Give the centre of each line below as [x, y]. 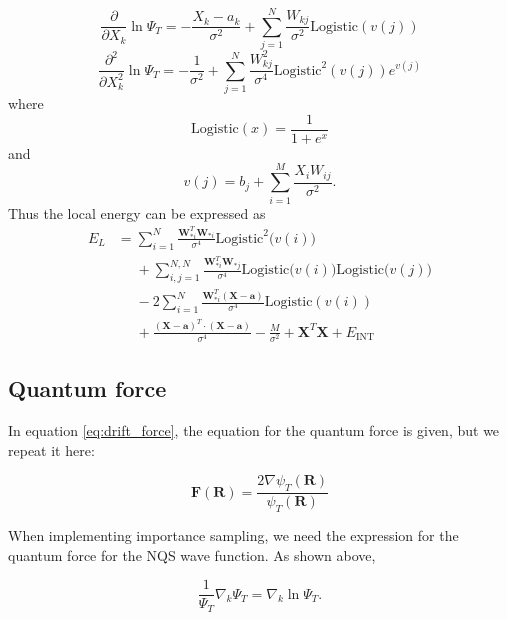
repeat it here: [51, 449]
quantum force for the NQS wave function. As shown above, [192, 554]
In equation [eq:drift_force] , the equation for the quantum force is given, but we [254, 430]
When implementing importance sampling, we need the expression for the [233, 534]
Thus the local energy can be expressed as [137, 212]
